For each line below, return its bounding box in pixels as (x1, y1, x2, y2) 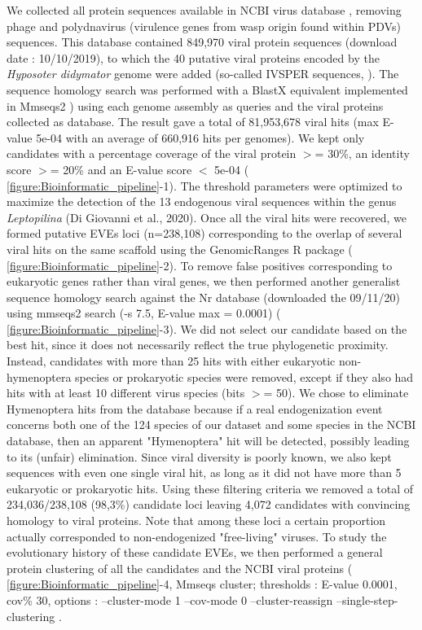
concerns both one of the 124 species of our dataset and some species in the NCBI (7, 416, 416, 433)
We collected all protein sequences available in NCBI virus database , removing (7, 2, 402, 18)
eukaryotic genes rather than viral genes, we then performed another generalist (7, 273, 401, 290)
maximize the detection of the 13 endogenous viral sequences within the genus (7, 193, 397, 210)
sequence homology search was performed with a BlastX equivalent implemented (7, 81, 408, 98)
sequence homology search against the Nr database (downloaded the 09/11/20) (7, 288, 400, 305)
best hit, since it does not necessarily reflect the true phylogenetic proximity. (7, 336, 389, 353)
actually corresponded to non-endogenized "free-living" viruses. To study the (7, 527, 387, 545)
